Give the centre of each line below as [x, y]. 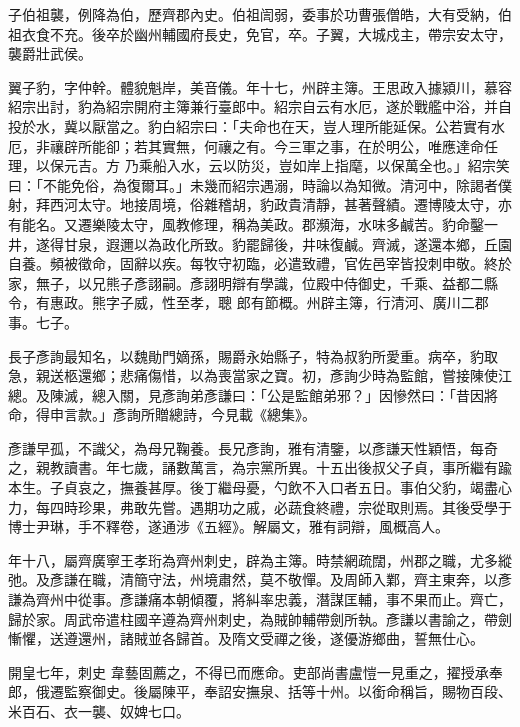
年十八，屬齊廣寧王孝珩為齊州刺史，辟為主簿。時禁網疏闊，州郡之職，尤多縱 [260, 559]
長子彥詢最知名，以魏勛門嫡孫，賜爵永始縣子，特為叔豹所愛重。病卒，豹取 [253, 355]
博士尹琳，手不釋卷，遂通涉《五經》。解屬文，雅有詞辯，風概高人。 [228, 526]
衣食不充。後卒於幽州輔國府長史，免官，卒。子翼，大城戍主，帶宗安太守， [266, 33]
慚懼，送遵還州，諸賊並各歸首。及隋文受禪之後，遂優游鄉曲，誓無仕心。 [246, 638]
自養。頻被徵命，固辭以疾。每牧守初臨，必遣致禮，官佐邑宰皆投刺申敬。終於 [260, 263]
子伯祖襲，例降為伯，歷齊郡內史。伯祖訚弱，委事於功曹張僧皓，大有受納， [253, 14]
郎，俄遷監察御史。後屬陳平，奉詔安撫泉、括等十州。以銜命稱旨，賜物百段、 [260, 691]
